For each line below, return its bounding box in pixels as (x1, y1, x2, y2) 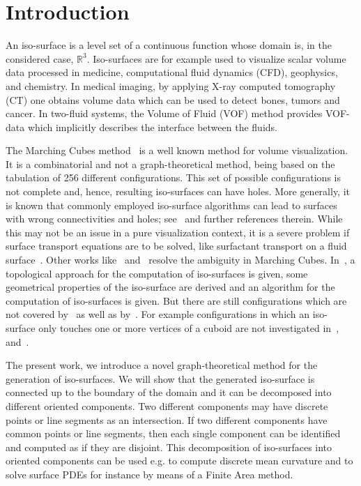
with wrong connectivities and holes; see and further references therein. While (6, 211, 343, 226)
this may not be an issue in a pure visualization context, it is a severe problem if (6, 225, 350, 239)
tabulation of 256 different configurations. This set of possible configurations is (6, 170, 341, 185)
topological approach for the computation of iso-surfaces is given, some (6, 266, 308, 280)
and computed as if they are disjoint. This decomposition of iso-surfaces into (6, 439, 332, 454)
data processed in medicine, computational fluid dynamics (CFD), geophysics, (6, 65, 338, 79)
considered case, (6, 51, 74, 66)
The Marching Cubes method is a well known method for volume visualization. (6, 143, 348, 158)
